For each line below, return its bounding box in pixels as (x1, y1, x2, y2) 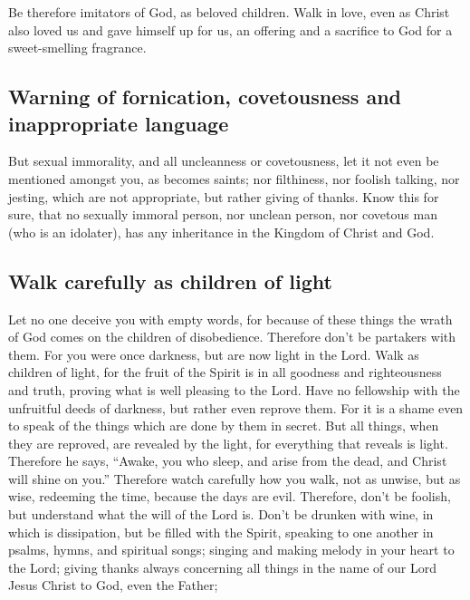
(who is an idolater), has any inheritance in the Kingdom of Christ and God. (8, 222, 435, 241)
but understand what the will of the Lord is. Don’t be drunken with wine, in (8, 505, 434, 524)
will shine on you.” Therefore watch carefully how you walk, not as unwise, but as (8, 469, 461, 488)
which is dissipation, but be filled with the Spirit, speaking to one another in (8, 522, 434, 541)
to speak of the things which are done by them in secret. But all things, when (8, 416, 439, 435)
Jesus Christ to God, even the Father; (8, 576, 218, 595)
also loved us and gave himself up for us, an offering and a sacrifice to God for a (8, 20, 453, 39)
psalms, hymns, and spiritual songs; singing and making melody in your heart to (8, 540, 455, 559)
